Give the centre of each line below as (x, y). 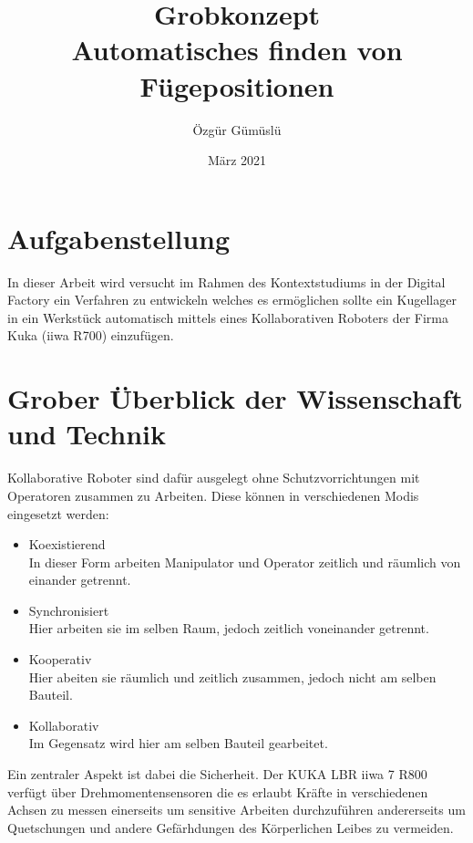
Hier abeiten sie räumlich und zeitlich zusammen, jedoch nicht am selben (232, 676)
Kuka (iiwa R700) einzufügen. (91, 335)
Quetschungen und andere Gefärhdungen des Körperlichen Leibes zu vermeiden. (231, 827)
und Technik (87, 434)
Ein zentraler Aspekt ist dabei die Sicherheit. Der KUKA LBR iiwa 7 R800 (217, 774)
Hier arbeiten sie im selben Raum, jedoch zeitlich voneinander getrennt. (229, 628)
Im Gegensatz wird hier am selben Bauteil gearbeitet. (178, 743)
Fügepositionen (237, 85)
